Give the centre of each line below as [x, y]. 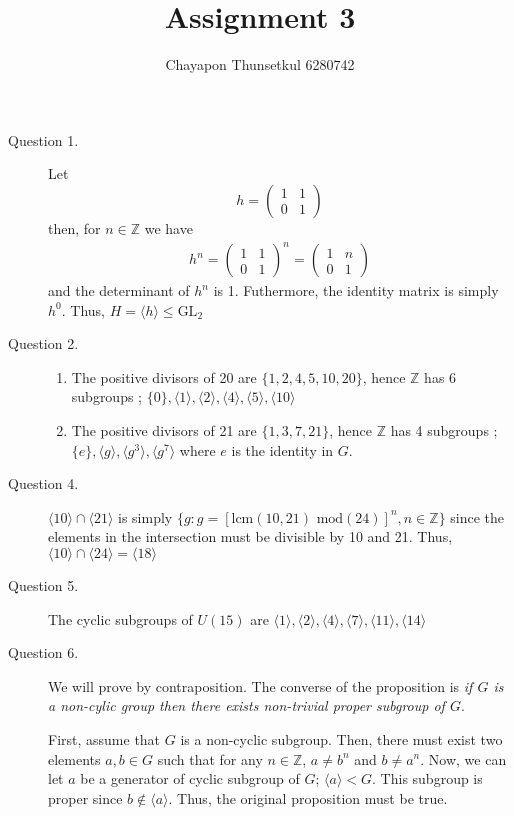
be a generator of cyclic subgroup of [190, 778]
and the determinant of [119, 290]
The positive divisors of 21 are [164, 430]
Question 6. [43, 652]
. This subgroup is [427, 778]
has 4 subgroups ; [444, 430]
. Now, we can [463, 758]
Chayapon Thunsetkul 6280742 [260, 64]
